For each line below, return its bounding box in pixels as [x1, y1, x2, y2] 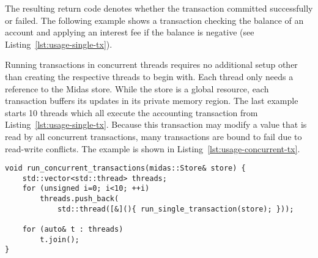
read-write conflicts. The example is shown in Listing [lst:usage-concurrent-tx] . [5, 142, 300, 155]
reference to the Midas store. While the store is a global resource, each [5, 82, 269, 95]
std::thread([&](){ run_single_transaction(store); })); [57, 204, 294, 213]
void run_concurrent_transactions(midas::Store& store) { [5, 164, 246, 173]
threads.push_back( [40, 194, 119, 204]
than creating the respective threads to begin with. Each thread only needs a [5, 70, 294, 83]
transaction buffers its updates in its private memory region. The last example [5, 94, 298, 107]
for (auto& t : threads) [22, 225, 124, 234]
